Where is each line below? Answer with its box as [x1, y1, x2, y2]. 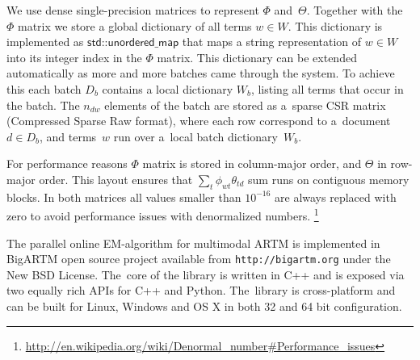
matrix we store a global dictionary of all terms [18, 17, 252, 34]
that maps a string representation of [182, 33, 362, 50]
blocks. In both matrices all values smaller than [6, 188, 241, 205]
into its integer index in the [6, 48, 142, 65]
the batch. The [6, 96, 80, 113]
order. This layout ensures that [39, 170, 193, 187]
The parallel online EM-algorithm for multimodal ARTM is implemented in [6, 234, 380, 251]
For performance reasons [6, 155, 128, 172]
